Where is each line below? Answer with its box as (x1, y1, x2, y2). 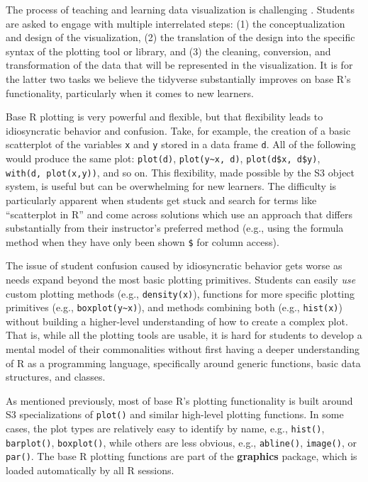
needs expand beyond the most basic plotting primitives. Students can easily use (6, 271, 356, 286)
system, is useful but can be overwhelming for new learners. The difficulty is (6, 179, 337, 194)
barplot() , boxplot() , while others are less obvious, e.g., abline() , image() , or (6, 435, 357, 449)
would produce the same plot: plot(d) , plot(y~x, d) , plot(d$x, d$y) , (6, 151, 320, 165)
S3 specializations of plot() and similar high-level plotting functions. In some (6, 407, 344, 422)
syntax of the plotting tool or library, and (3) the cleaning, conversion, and (6, 43, 331, 58)
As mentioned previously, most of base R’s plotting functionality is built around (6, 393, 353, 408)
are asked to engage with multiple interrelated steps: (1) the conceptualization (6, 16, 345, 30)
